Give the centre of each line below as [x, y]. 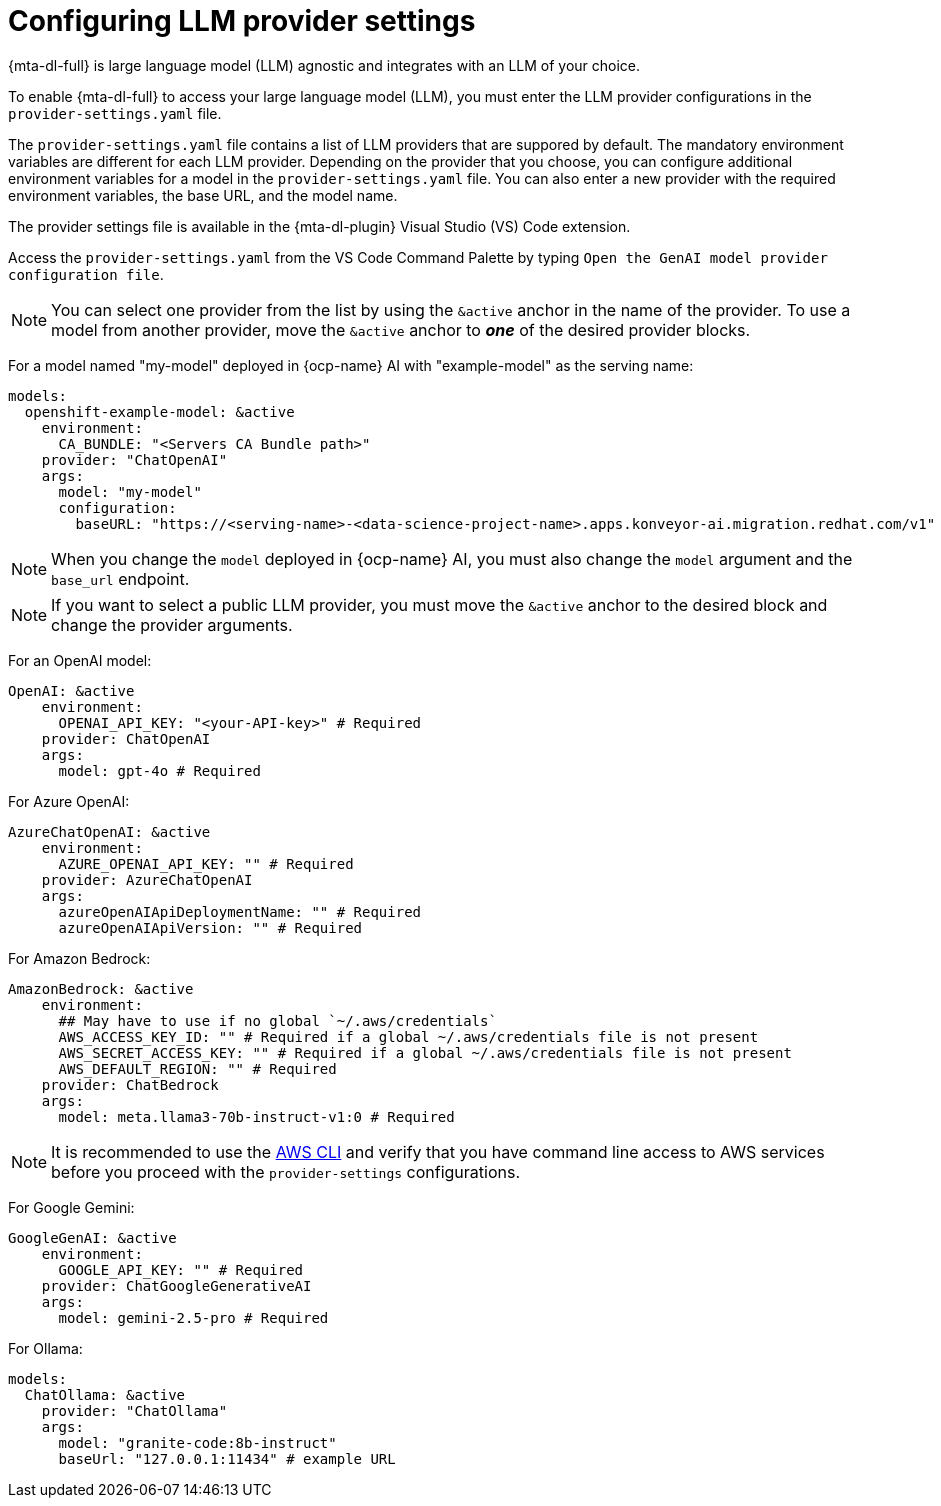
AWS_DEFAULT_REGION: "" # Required [197, 1068]
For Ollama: [45, 1348]
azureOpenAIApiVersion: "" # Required [210, 927]
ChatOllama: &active [105, 1394]
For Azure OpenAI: [69, 801]
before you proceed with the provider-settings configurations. [286, 1171]
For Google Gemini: [71, 1207]
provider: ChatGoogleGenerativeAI [176, 1285]
